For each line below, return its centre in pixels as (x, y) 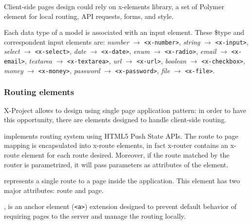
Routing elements (39, 92)
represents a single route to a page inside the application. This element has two (122, 181)
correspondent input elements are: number (67, 41)
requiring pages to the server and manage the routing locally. (95, 216)
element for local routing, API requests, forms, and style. (89, 16)
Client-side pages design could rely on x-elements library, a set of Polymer (114, 6)
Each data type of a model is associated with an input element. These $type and (124, 32)
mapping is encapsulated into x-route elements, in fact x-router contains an (116, 145)
